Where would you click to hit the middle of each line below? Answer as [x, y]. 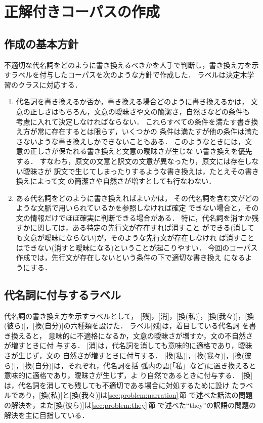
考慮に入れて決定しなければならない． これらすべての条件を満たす [126, 121]
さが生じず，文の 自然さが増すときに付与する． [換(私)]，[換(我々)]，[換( [124, 355]
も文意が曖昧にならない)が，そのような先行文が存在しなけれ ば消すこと [135, 238]
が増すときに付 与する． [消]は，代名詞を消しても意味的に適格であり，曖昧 [128, 345]
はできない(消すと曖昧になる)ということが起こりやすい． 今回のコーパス [137, 247]
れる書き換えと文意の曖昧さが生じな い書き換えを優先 [162, 151]
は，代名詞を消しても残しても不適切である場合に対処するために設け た [122, 385]
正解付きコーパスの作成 [82, 11]
